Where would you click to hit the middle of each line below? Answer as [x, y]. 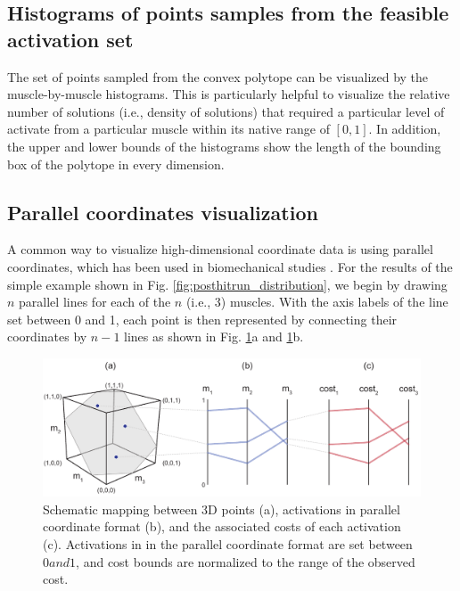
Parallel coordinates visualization [163, 212]
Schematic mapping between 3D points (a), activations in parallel [222, 509]
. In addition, [405, 129]
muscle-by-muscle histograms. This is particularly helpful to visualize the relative [229, 94]
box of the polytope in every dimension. [116, 164]
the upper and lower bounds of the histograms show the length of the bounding [224, 146]
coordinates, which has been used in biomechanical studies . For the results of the [230, 266]
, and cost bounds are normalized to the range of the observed [246, 561]
